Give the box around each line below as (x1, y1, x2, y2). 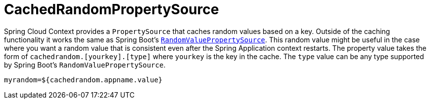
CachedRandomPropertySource (4, 1, 219, 18)
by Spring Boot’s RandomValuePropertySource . (4, 60, 166, 69)
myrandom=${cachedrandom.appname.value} (4, 75, 163, 84)
